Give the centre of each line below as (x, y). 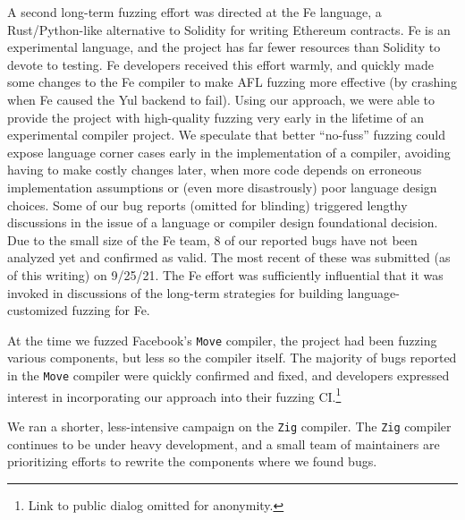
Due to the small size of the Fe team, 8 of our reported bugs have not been (212, 239)
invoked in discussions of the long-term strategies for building (175, 292)
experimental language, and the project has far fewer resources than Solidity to (224, 47)
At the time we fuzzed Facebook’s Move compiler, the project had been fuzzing (222, 340)
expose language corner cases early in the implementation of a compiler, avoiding (229, 152)
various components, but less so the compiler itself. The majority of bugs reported (232, 358)
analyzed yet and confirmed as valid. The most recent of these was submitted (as (229, 257)
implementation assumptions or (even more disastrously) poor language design (222, 187)
